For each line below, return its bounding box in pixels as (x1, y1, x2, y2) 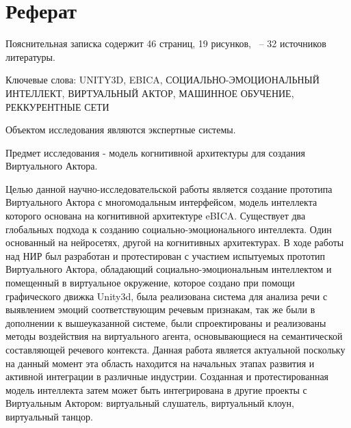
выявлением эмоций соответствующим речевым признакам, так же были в (5, 302, 315, 317)
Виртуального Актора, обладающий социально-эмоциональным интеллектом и (5, 262, 332, 276)
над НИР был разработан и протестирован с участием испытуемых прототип (5, 248, 325, 263)
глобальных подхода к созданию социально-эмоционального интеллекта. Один (5, 222, 332, 236)
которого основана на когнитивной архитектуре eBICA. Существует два (5, 209, 306, 223)
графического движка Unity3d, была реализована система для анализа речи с (5, 289, 328, 303)
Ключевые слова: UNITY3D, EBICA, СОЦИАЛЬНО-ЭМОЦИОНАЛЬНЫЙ (5, 72, 320, 87)
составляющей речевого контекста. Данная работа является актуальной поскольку (5, 343, 346, 356)
